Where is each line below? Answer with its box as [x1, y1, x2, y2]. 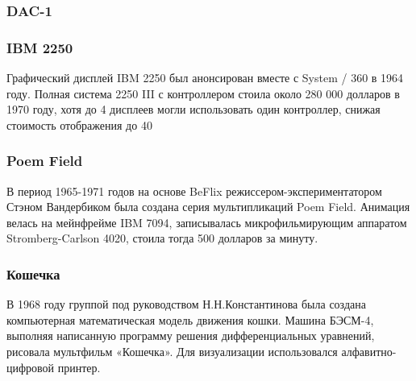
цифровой [6, 358, 55, 375]
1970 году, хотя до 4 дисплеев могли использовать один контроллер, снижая [6, 101, 381, 118]
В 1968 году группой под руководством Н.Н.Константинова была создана [6, 296, 366, 313]
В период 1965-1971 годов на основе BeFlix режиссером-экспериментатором [6, 182, 382, 199]
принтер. [57, 358, 101, 375]
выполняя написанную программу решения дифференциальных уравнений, [6, 327, 375, 344]
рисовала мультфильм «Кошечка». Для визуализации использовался [6, 343, 338, 360]
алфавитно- [341, 343, 397, 360]
